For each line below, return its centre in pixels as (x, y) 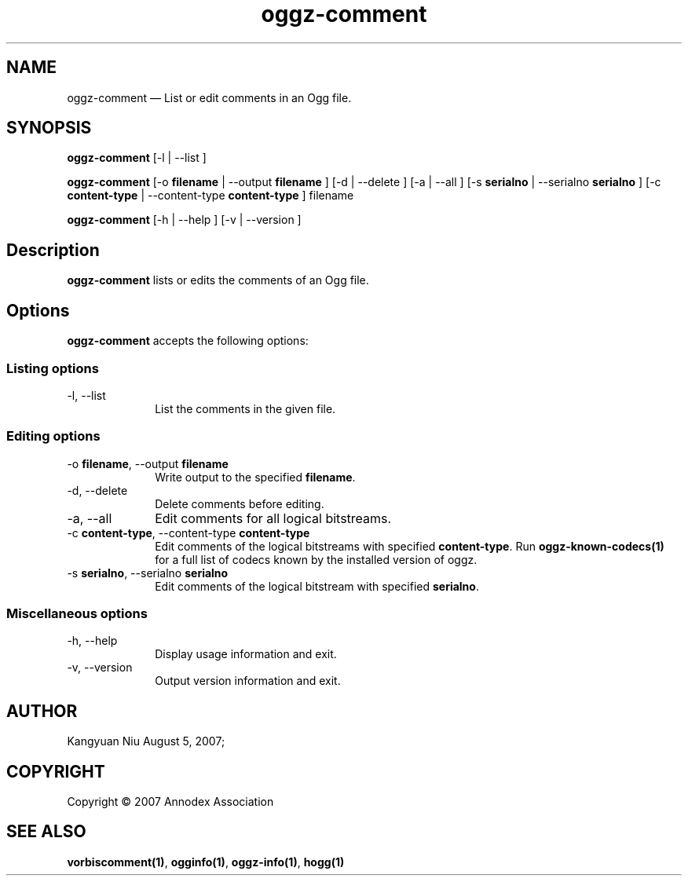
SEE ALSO (46, 832)
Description (53, 250)
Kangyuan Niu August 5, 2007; (146, 741)
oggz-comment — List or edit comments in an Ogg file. (209, 97)
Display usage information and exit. (246, 654)
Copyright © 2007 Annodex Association (170, 802)
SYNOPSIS (49, 128)
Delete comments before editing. (240, 503)
